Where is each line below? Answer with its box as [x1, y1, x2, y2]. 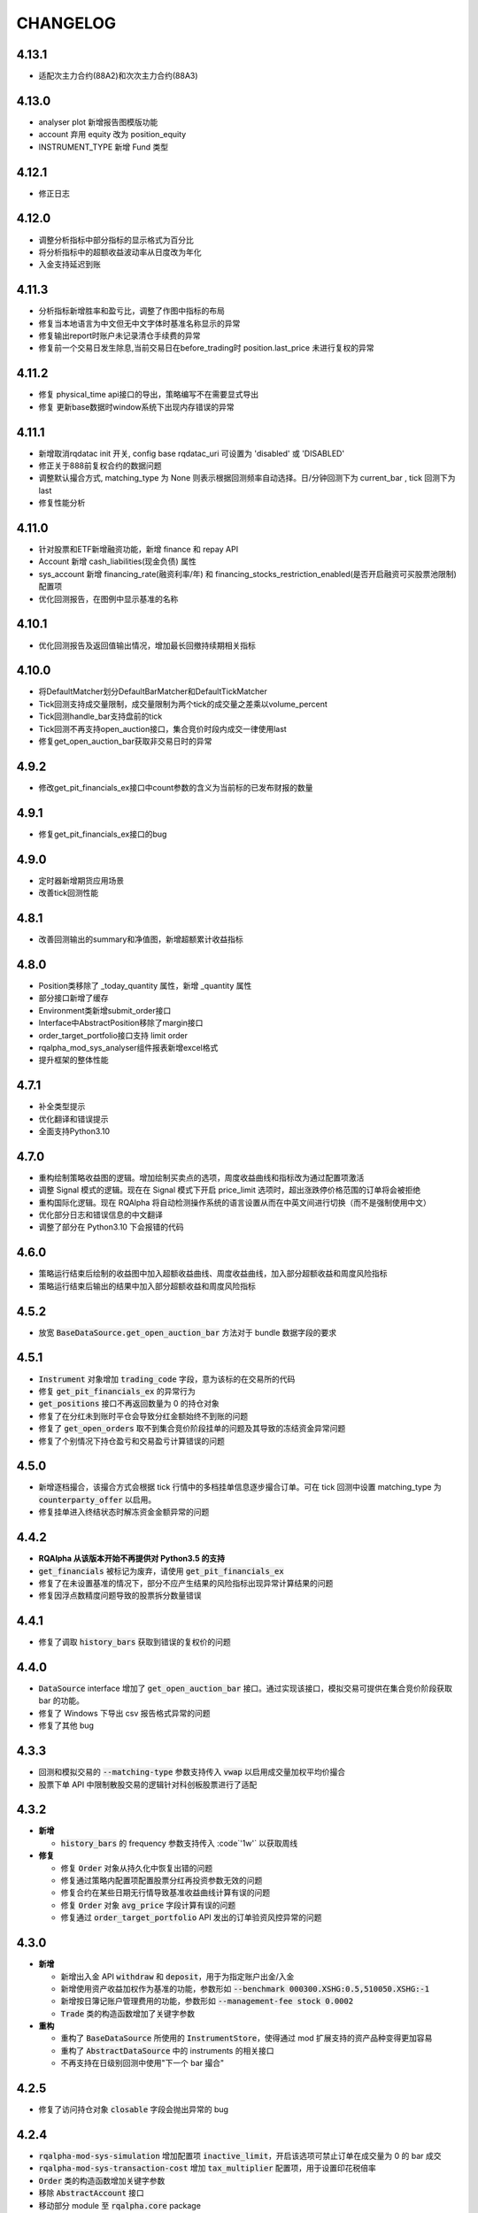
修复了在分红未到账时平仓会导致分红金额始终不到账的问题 [38, 1410, 248, 1421]
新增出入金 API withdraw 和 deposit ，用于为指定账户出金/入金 [60, 1970, 295, 1982]
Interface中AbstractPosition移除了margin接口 [38, 1018, 204, 1029]
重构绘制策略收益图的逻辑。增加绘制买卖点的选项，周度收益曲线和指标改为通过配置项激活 [38, 1172, 365, 1183]
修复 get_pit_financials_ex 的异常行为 [38, 1385, 196, 1396]
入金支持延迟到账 [38, 259, 101, 270]
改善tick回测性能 [38, 888, 99, 898]
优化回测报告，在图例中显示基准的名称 [38, 593, 179, 604]
